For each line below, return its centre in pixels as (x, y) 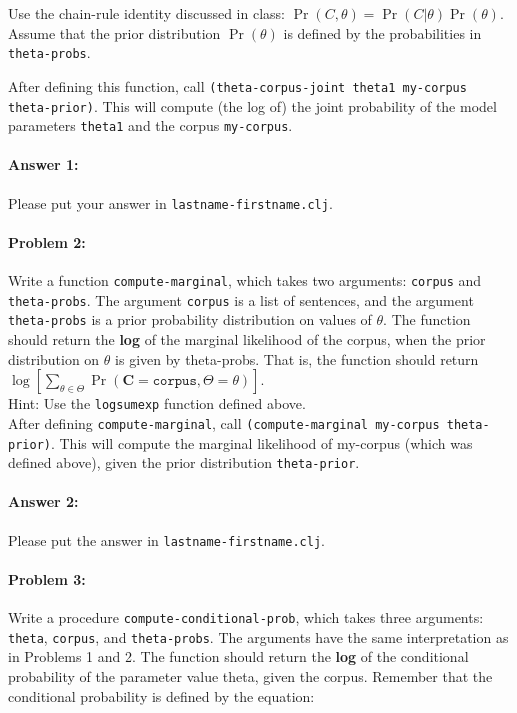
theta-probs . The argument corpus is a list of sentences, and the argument (241, 299)
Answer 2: (43, 501)
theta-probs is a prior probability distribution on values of (190, 319)
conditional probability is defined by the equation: (161, 695)
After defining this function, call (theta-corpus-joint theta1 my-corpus (237, 85)
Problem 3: (47, 578)
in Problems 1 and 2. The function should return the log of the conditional (238, 656)
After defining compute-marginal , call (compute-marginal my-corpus (224, 422)
